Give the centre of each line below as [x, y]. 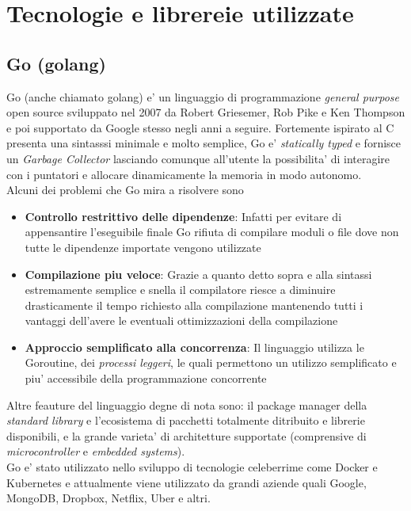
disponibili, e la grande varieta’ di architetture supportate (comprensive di [186, 435]
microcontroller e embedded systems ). [96, 451]
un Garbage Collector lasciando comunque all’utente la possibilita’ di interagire [198, 158]
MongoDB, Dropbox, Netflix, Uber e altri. [108, 498]
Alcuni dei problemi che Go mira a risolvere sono [125, 190]
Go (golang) [56, 63]
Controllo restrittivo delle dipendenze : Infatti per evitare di [183, 216]
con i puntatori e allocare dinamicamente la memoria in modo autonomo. [184, 174]
